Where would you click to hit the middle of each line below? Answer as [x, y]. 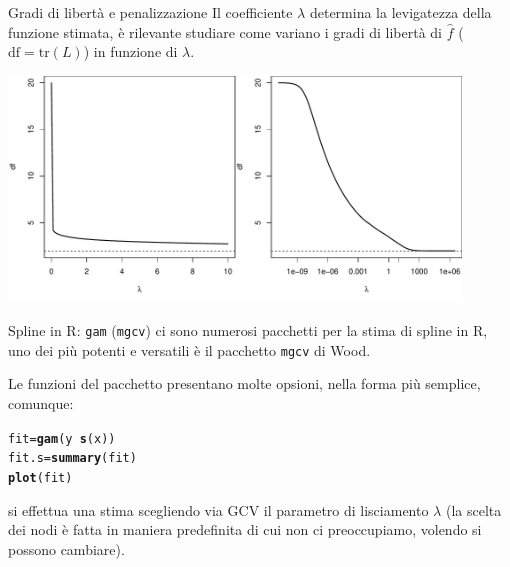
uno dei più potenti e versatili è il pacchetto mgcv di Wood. [189, 349]
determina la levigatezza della [400, 12]
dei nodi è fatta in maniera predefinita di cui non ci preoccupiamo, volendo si [245, 529]
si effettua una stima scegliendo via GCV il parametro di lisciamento [218, 509]
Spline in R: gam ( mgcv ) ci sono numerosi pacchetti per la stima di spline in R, [248, 330]
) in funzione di [130, 51]
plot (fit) [40, 477]
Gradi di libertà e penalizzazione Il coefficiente [150, 12]
